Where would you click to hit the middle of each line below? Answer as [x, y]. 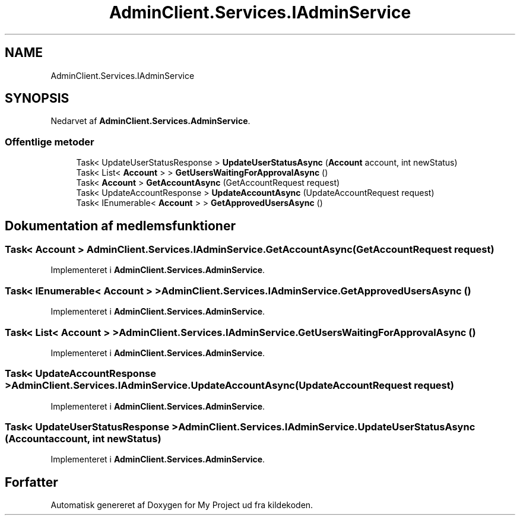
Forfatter [31, 482]
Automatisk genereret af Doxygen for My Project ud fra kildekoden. [182, 505]
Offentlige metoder [50, 142]
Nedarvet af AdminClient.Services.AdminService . [150, 121]
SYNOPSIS [37, 99]
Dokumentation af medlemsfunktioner [120, 226]
